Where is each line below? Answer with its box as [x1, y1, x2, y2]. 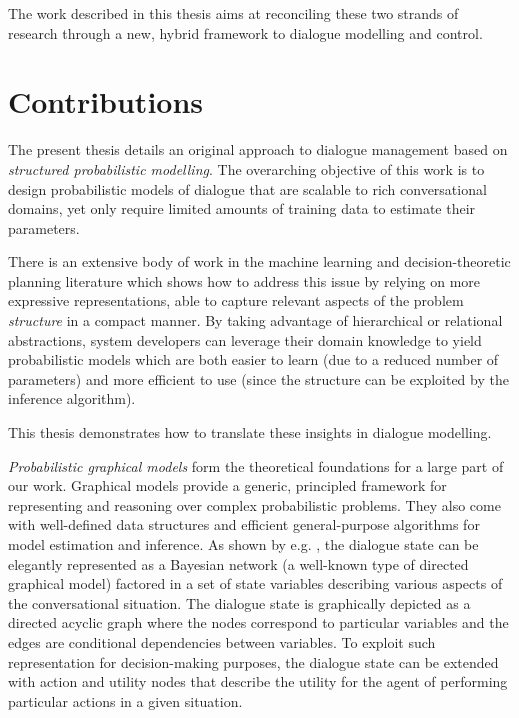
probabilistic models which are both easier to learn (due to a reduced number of [8, 349, 499, 370]
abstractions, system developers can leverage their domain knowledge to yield [8, 329, 482, 350]
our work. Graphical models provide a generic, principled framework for [8, 475, 447, 496]
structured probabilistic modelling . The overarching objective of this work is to [8, 158, 485, 179]
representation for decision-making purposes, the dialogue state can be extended [8, 651, 499, 672]
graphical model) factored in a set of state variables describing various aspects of [8, 573, 503, 594]
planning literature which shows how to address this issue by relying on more [8, 270, 481, 291]
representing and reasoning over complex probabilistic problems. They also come [8, 494, 501, 515]
